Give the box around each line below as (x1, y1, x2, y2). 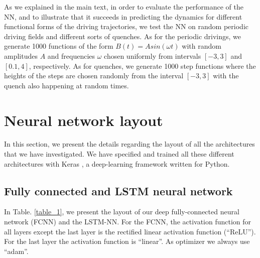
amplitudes (4, 50, 38, 61)
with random (182, 41, 221, 51)
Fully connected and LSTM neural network (4, 183, 233, 198)
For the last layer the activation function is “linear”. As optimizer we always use (4, 236, 250, 246)
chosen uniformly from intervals (104, 50, 201, 61)
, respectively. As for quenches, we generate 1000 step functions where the (29, 60, 256, 71)
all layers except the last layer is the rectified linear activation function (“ (4, 226, 230, 236)
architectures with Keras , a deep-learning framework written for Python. (4, 158, 230, 169)
